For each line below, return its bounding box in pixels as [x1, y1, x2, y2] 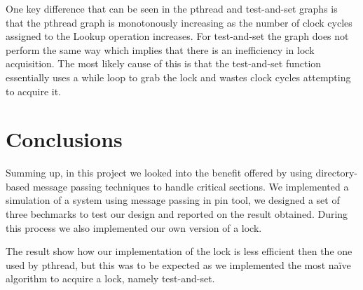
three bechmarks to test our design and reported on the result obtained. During [6, 207, 348, 221]
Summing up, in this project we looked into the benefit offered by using [6, 165, 313, 180]
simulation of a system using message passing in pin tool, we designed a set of [6, 193, 340, 207]
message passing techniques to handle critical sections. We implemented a [32, 179, 349, 193]
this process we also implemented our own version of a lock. [6, 220, 262, 235]
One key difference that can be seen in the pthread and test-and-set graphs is [6, 1, 338, 15]
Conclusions [6, 125, 123, 153]
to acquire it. [6, 83, 61, 98]
